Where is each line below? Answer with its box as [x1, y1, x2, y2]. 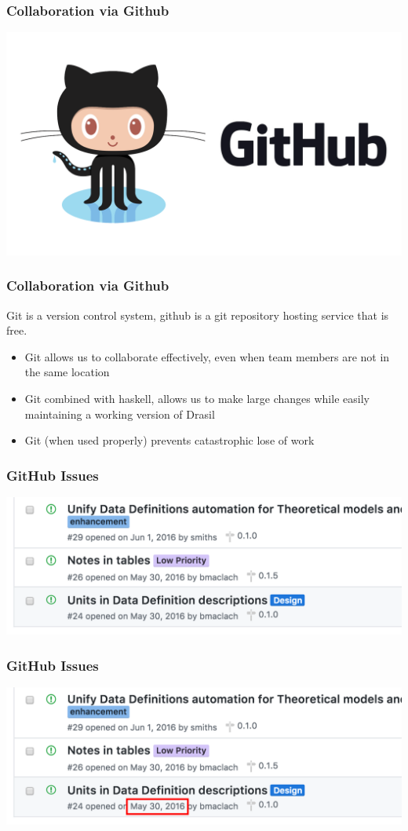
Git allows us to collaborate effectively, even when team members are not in [24, 348, 390, 364]
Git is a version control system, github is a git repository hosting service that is [6, 306, 389, 323]
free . [6, 322, 27, 339]
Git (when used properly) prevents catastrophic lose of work [24, 432, 315, 448]
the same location [24, 364, 110, 380]
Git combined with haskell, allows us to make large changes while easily [24, 390, 370, 406]
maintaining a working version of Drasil [24, 405, 215, 422]
